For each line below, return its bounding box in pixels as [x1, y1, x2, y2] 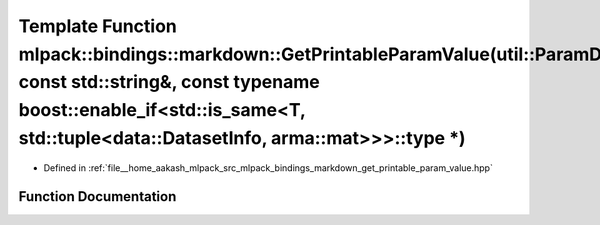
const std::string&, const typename [18, 71, 320, 94]
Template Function [18, 15, 177, 37]
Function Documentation [18, 188, 177, 205]
